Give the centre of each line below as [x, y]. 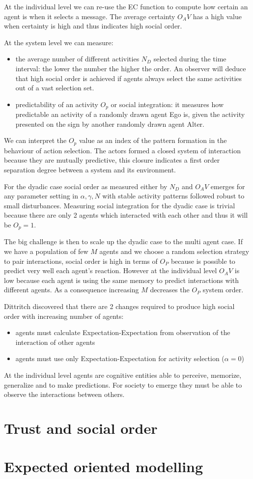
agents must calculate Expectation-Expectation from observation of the [123, 332]
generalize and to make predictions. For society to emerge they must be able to [123, 384]
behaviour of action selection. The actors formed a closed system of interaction [122, 150]
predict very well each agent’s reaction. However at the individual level [111, 270]
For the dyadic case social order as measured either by [86, 186]
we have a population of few [46, 251]
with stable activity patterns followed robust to [173, 196]
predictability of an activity [57, 104]
